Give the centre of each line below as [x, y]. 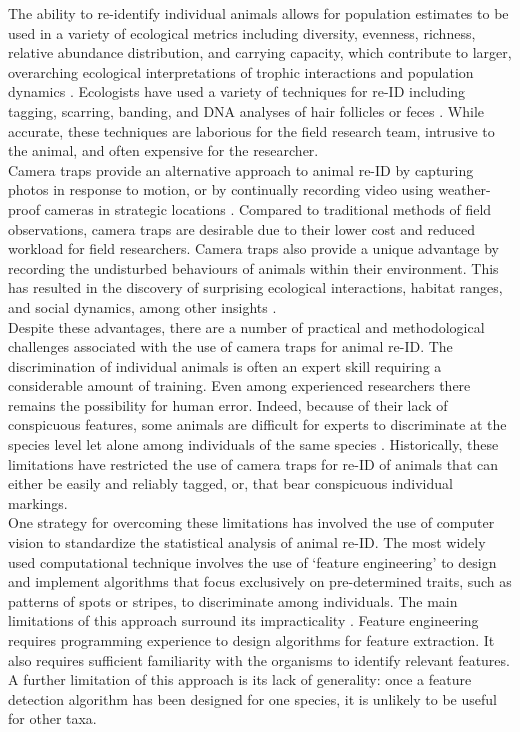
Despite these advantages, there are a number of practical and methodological [246, 326]
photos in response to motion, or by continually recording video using [221, 189]
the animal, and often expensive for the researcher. [163, 150]
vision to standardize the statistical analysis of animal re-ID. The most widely [247, 542]
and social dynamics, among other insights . [142, 306]
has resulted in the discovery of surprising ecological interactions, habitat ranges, [255, 287]
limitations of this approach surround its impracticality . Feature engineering [243, 620]
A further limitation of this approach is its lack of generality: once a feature [240, 679]
